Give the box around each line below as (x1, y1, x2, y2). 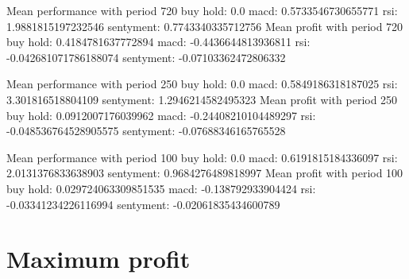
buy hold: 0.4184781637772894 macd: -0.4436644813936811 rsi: (6, 33, 311, 50)
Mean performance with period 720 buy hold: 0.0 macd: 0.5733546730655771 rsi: (6, 2, 398, 18)
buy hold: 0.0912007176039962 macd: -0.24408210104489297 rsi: (6, 107, 316, 123)
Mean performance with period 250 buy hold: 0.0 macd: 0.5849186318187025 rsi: (6, 76, 398, 92)
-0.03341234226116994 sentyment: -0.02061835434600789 (6, 196, 280, 212)
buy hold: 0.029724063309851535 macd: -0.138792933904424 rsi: (6, 180, 316, 196)
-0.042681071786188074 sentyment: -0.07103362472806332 (6, 48, 286, 65)
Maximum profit (6, 242, 191, 275)
